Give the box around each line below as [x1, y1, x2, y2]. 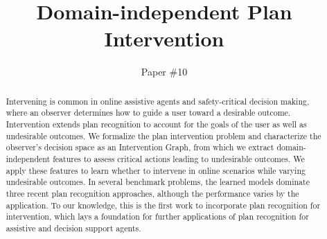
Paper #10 [141, 64, 188, 79]
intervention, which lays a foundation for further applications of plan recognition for [6, 211, 309, 222]
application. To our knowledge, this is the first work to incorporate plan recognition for [6, 199, 321, 211]
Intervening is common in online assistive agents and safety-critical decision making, [6, 95, 310, 107]
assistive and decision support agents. [6, 222, 141, 233]
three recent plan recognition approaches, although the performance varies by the [6, 187, 299, 199]
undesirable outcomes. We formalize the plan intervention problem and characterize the [6, 130, 321, 141]
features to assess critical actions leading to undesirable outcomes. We [53, 152, 305, 164]
